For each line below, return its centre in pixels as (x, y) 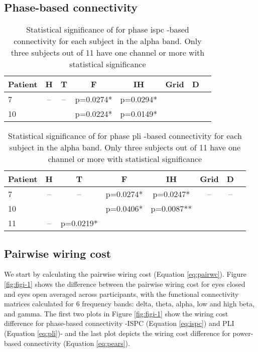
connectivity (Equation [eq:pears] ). (77, 343)
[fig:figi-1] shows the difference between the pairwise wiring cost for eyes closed (125, 284)
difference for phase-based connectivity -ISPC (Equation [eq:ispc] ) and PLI (119, 323)
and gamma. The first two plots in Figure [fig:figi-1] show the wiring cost (116, 313)
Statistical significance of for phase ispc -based (108, 30)
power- (243, 333)
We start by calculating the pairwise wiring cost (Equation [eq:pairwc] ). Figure (125, 274)
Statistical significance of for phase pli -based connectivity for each (125, 136)
